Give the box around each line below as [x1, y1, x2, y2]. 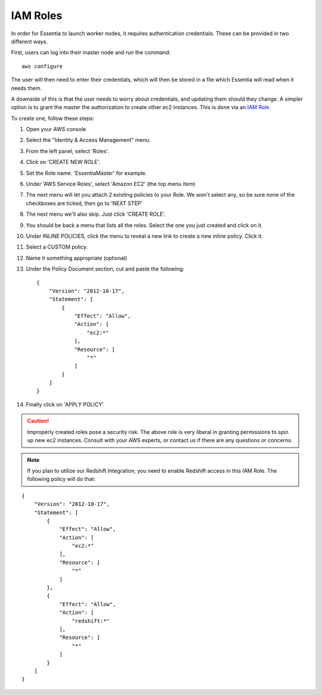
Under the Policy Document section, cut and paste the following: [26, 265, 185, 272]
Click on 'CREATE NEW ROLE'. [26, 159, 101, 166]
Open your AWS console [26, 126, 86, 133]
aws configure [21, 63, 63, 70]
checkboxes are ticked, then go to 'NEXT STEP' [26, 200, 143, 207]
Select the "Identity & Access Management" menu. [26, 136, 151, 144]
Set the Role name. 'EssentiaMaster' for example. [26, 169, 147, 176]
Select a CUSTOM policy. [26, 243, 88, 250]
